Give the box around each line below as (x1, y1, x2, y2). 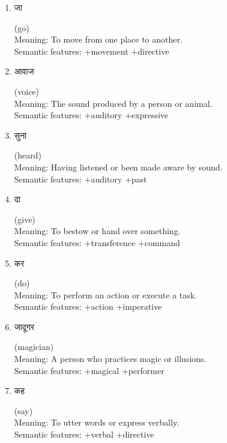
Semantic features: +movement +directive (14, 44, 169, 57)
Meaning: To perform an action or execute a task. (14, 288, 198, 301)
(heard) (14, 149, 41, 161)
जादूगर (14, 320, 35, 333)
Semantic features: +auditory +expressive (14, 109, 169, 121)
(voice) (14, 85, 40, 97)
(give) (14, 212, 35, 225)
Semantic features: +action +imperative (14, 300, 162, 313)
